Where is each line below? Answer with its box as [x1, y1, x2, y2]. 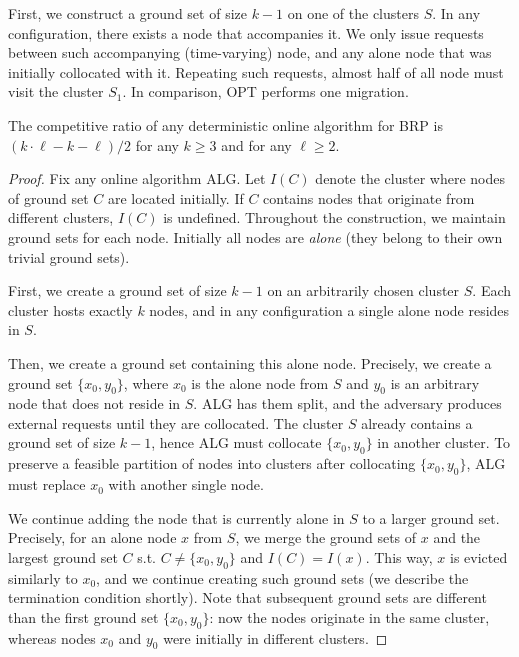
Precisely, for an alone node [8, 527, 177, 548]
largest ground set [8, 546, 118, 567]
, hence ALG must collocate [151, 432, 322, 453]
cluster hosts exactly [8, 299, 133, 320]
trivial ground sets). [8, 246, 130, 267]
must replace [8, 474, 86, 495]
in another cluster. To [377, 432, 511, 453]
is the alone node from [191, 372, 329, 393]
